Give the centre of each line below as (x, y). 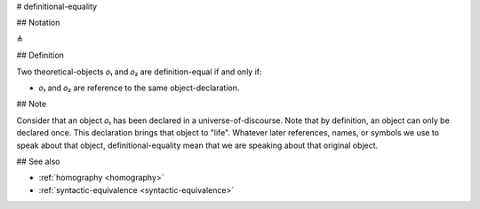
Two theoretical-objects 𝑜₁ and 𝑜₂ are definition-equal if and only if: (139, 72)
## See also (38, 161)
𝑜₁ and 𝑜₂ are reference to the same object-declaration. (139, 88)
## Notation (38, 23)
